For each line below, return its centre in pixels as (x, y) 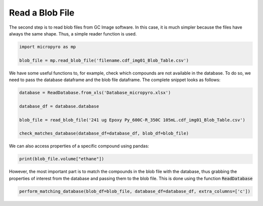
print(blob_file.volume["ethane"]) (62, 159)
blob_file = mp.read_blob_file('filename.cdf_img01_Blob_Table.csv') (104, 60)
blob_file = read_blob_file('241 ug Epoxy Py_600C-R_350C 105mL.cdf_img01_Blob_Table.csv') (132, 120)
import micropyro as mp (48, 47)
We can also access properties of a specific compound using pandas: (79, 146)
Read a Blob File (42, 13)
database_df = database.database (59, 106)
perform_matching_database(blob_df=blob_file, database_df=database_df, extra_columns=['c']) (135, 191)
